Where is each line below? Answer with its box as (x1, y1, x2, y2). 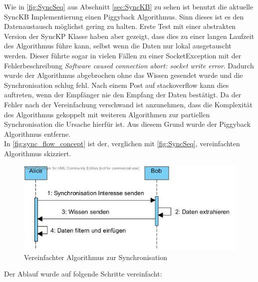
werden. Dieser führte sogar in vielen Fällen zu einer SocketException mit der (4, 50, 242, 60)
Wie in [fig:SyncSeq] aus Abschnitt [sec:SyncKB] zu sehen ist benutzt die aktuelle (4, 1, 254, 11)
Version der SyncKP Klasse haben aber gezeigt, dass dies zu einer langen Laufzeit (4, 30, 255, 41)
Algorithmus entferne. (4, 128, 71, 139)
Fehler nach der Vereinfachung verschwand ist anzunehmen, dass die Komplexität (4, 99, 253, 109)
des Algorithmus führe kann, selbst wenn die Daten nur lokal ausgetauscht (4, 40, 232, 51)
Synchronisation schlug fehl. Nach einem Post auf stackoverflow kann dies (4, 79, 229, 90)
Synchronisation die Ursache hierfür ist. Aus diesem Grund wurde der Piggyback (4, 119, 251, 129)
